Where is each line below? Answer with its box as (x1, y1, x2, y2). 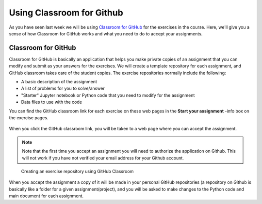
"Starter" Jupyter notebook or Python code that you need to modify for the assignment (21, 92, 195, 98)
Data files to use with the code (21, 99, 82, 105)
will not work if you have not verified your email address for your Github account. (22, 155, 184, 161)
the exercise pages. (9, 114, 49, 121)
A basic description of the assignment (21, 79, 97, 85)
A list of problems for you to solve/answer (21, 85, 105, 92)
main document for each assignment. (9, 193, 84, 199)
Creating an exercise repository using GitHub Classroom (21, 168, 134, 174)
